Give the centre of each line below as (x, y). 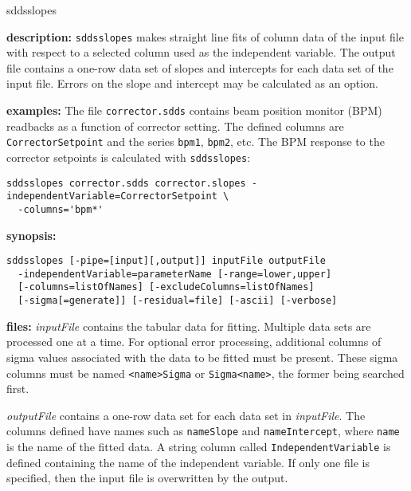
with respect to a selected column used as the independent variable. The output (201, 52)
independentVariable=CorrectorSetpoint (112, 196)
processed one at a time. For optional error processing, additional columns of (194, 342)
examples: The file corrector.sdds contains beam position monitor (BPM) (194, 110)
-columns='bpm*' (61, 209)
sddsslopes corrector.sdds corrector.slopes (126, 183)
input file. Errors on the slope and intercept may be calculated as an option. (192, 83)
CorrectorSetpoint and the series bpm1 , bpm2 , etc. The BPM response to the (196, 141)
